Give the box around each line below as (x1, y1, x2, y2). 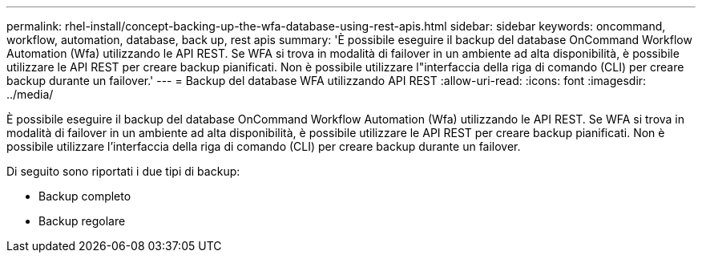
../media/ (6, 87, 54, 101)
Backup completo (38, 189, 131, 203)
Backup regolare (38, 214, 126, 228)
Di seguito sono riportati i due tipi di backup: (6, 164, 240, 178)
